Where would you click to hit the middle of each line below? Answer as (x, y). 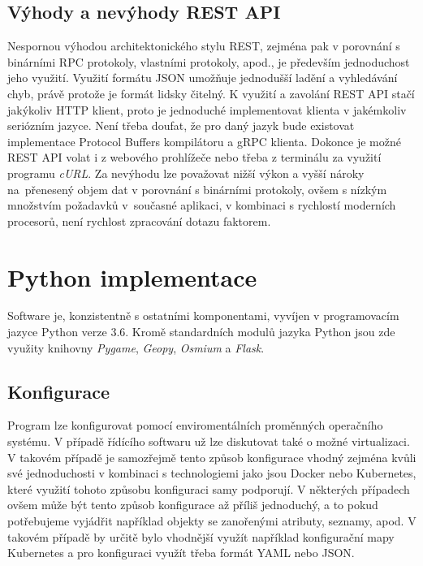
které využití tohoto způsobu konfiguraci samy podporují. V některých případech (209, 488)
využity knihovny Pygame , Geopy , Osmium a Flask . (136, 347)
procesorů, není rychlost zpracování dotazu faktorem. (139, 220)
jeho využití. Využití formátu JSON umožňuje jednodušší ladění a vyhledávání (203, 78)
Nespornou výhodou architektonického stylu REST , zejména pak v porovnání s (204, 46)
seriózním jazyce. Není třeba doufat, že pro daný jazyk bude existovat (181, 125)
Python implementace (132, 277)
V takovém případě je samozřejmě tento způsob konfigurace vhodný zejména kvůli (212, 457)
